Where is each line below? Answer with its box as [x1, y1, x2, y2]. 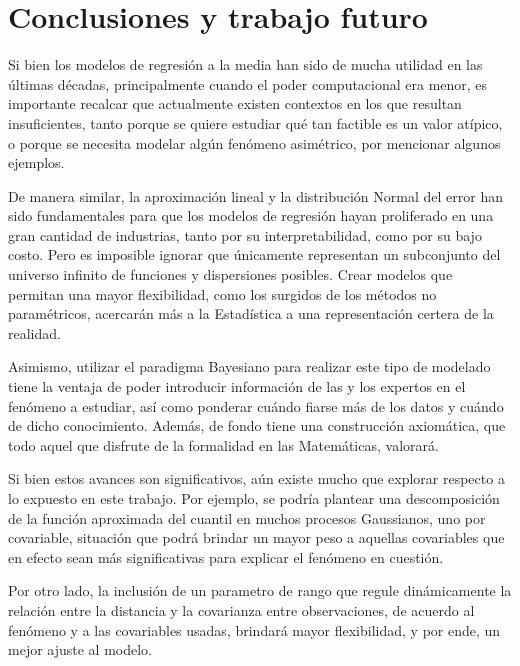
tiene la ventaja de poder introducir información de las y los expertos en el [8, 376, 466, 397]
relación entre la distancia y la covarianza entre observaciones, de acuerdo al [8, 599, 475, 620]
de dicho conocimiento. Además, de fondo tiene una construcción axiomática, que [8, 415, 506, 436]
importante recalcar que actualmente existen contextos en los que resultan [8, 93, 462, 114]
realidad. [8, 322, 61, 343]
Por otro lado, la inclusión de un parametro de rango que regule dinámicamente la [8, 580, 512, 601]
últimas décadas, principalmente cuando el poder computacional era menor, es [8, 73, 488, 94]
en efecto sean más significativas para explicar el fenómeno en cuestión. [8, 546, 444, 567]
